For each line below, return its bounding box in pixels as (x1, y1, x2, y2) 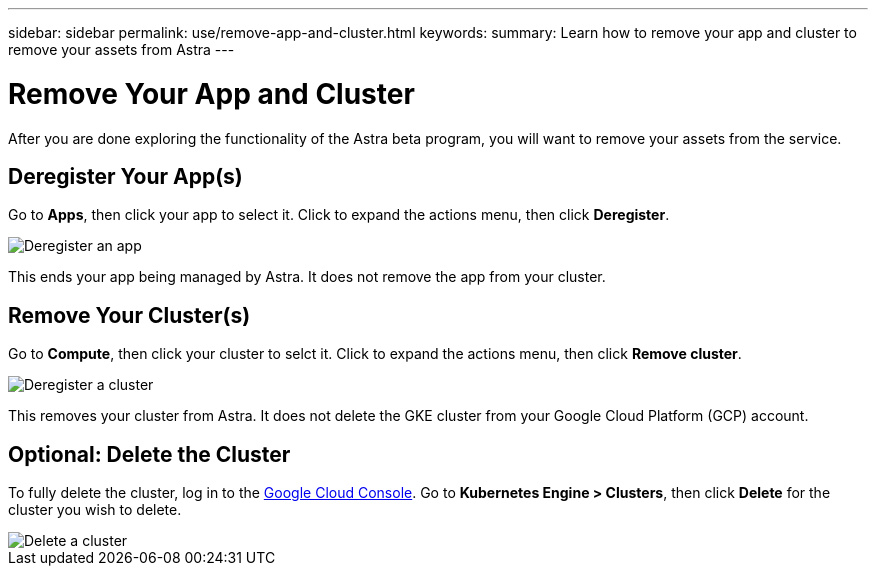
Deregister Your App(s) (8, 163, 243, 189)
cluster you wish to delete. (8, 501, 182, 519)
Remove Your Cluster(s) (8, 302, 251, 328)
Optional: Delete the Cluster (8, 441, 291, 467)
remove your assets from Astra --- (8, 41, 235, 58)
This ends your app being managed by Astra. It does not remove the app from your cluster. (8, 268, 606, 286)
